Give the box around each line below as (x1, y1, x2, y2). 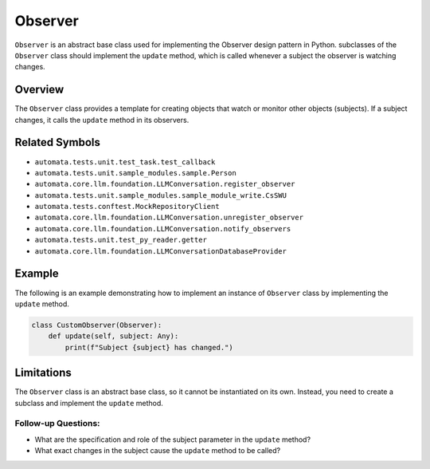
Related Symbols (14, 136, 101, 149)
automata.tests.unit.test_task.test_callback (34, 157, 216, 167)
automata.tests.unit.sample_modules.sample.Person (34, 168, 236, 177)
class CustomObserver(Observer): (31, 320, 162, 329)
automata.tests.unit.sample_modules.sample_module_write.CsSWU (34, 191, 287, 199)
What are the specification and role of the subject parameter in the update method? (34, 435, 311, 444)
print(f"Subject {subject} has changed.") (64, 343, 234, 352)
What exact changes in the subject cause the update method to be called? (34, 446, 281, 455)
